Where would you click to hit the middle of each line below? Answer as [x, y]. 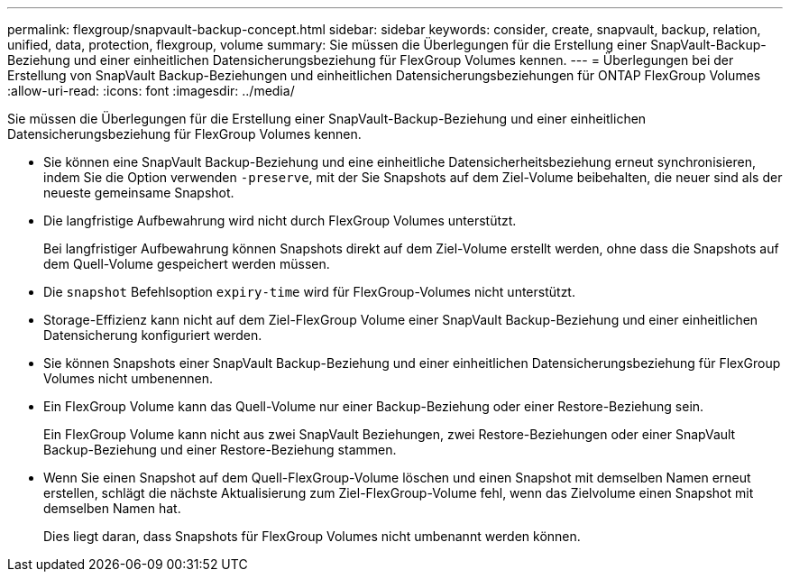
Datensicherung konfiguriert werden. [153, 335]
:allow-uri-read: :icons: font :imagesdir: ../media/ [151, 91]
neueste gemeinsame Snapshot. [139, 193]
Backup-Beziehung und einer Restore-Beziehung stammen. [220, 450]
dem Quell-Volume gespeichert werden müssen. [187, 264]
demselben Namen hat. [112, 508]
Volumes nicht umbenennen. [128, 378]
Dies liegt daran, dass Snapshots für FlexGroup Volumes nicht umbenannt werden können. [312, 536]
